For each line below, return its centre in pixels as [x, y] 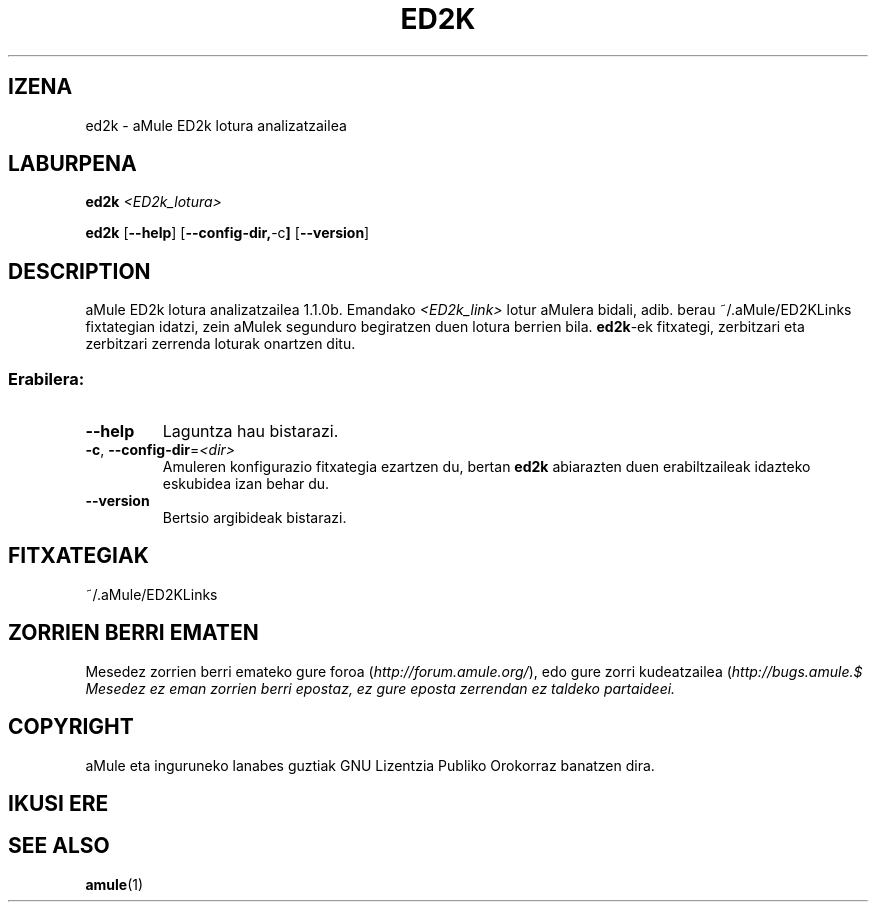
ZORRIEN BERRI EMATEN [133, 633]
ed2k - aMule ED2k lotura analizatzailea [216, 125]
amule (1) [114, 884]
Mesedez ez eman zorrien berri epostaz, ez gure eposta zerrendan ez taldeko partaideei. [380, 688]
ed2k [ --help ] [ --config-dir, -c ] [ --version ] [227, 233]
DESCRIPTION [79, 271]
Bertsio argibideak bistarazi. [254, 518]
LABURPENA [72, 164]
